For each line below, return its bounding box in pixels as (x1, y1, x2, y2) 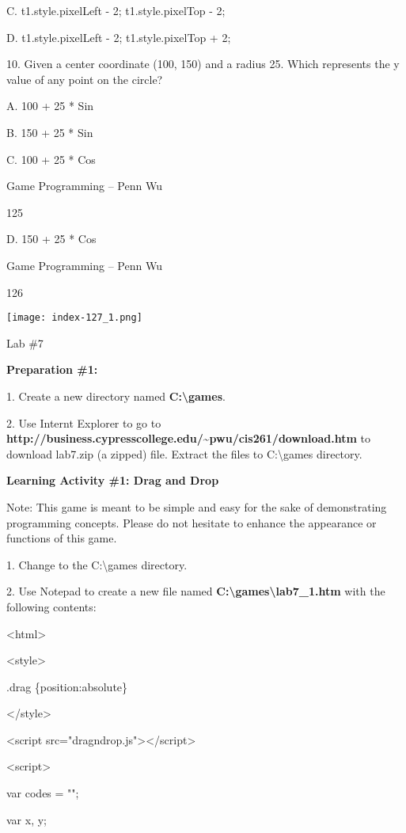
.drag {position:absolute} (6, 678, 128, 694)
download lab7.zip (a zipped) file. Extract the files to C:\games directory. (6, 445, 362, 462)
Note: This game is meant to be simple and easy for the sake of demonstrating (6, 498, 387, 515)
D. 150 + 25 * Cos (6, 230, 97, 247)
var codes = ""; (6, 785, 79, 801)
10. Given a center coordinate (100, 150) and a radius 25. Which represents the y (6, 55, 400, 72)
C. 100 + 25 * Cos (6, 150, 96, 167)
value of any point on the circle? (6, 70, 163, 87)
